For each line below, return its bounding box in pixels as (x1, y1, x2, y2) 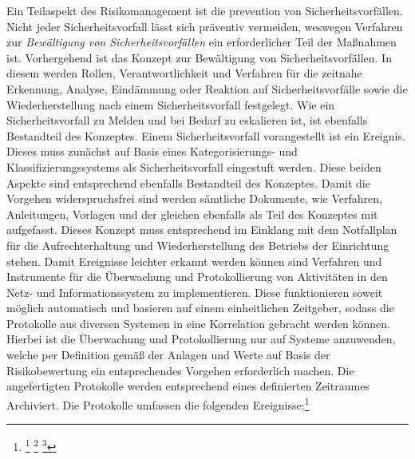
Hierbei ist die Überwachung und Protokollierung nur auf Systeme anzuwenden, (6, 330, 396, 347)
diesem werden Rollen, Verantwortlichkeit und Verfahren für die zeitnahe (6, 65, 362, 81)
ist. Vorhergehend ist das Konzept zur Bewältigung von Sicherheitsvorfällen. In (6, 49, 392, 65)
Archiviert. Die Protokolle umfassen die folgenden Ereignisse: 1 (6, 394, 310, 413)
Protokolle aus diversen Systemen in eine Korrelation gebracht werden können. (6, 315, 390, 331)
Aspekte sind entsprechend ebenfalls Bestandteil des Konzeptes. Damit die (6, 174, 370, 191)
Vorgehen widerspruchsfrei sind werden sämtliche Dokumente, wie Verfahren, (6, 190, 382, 207)
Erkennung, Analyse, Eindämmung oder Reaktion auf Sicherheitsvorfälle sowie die (6, 80, 408, 97)
